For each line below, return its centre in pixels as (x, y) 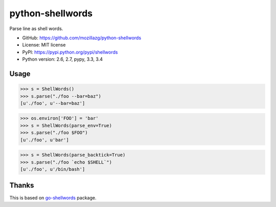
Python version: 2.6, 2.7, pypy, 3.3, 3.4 (63, 59)
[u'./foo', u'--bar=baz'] (53, 103)
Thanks (22, 185)
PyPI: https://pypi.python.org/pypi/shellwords (70, 52)
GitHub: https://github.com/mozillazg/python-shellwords (82, 38)
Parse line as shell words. (36, 29)
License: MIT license (44, 45)
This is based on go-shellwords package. (53, 198)
